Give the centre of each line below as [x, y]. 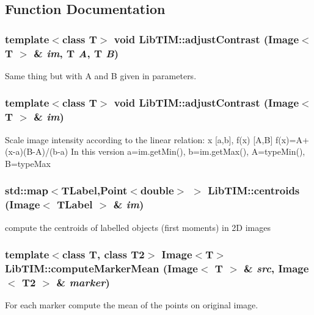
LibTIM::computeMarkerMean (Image [101, 268]
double [157, 190]
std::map [27, 190]
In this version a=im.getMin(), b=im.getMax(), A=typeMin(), [188, 151]
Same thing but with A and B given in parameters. [101, 75]
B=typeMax [28, 163]
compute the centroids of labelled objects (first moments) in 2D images [138, 227]
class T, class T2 [103, 254]
